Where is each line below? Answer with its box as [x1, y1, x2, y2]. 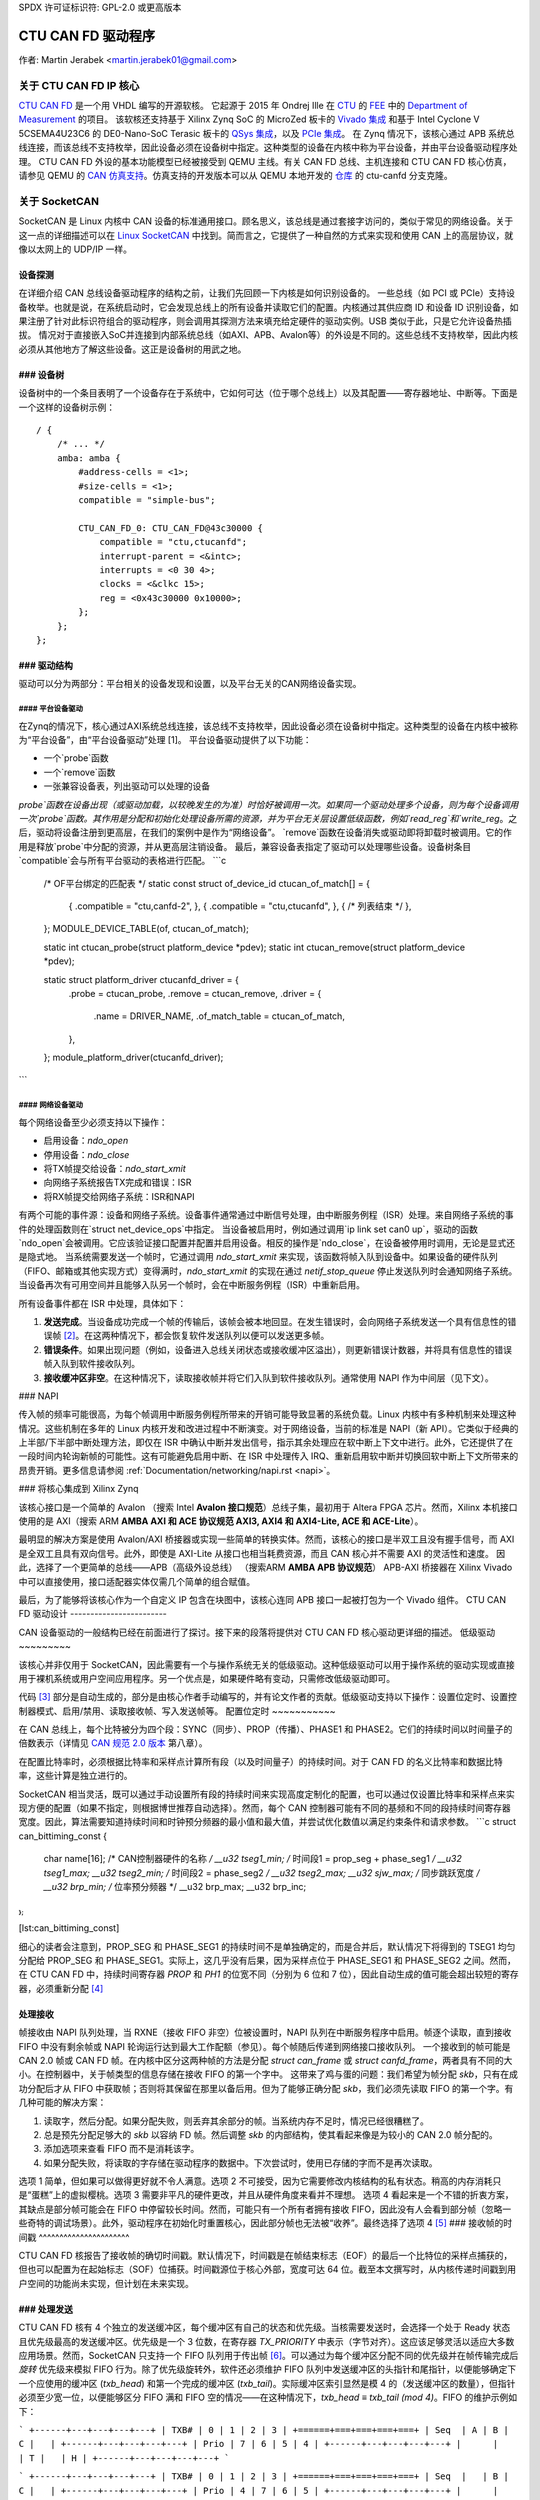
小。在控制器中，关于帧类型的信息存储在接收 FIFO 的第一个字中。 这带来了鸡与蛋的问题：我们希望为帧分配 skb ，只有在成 [18, 2068, 519, 2080]
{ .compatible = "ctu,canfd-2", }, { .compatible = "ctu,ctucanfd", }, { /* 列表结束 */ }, [68, 900, 412, 912]
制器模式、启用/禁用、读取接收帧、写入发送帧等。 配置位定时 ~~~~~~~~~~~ [18, 1705, 336, 1717]
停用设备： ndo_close [43, 1148, 130, 1160]
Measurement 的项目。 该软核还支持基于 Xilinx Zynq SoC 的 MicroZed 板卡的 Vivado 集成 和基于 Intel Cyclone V [18, 113, 480, 125]
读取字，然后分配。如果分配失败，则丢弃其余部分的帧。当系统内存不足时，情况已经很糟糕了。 [43, 2115, 429, 2127]
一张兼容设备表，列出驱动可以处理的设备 [43, 780, 210, 792]
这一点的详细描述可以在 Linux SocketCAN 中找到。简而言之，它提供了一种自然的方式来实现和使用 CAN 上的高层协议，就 [18, 229, 514, 241]
